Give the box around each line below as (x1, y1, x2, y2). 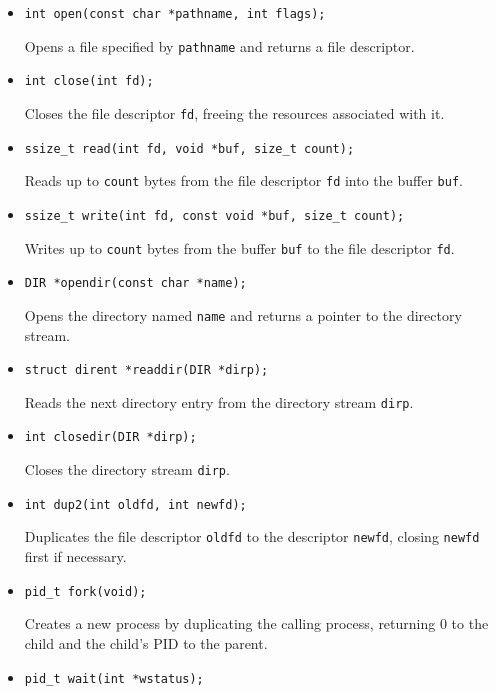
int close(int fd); (24, 74, 154, 89)
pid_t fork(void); (24, 584, 147, 599)
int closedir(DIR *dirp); (24, 430, 197, 445)
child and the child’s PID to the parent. (24, 632, 268, 653)
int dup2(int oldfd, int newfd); (24, 497, 247, 512)
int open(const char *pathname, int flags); (24, 7, 326, 21)
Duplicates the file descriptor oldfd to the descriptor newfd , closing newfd (24, 526, 480, 547)
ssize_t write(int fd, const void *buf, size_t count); (24, 208, 405, 223)
